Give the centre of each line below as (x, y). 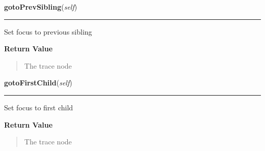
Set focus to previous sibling (48, 31)
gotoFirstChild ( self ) (38, 83)
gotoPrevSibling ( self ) (41, 7)
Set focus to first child (39, 107)
